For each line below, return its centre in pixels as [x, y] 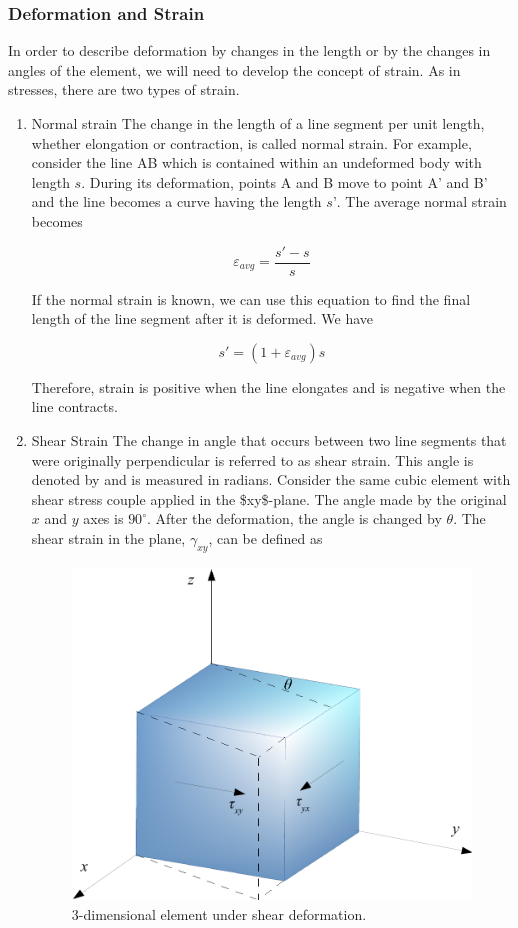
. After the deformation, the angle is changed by [294, 518]
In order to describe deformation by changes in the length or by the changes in [249, 50]
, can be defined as [265, 537]
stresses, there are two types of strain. [124, 89]
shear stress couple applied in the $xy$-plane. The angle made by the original [269, 498]
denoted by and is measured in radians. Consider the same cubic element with [271, 479]
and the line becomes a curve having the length [176, 201]
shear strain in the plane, [108, 537]
